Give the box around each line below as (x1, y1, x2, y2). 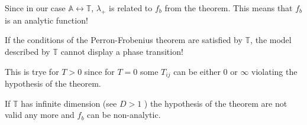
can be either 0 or (173, 65, 238, 77)
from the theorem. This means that (164, 2, 293, 14)
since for (84, 65, 115, 77)
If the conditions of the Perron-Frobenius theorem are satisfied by (5, 34, 243, 46)
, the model (250, 34, 292, 46)
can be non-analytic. (87, 108, 161, 121)
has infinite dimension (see (21, 97, 117, 109)
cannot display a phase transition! (60, 45, 183, 57)
